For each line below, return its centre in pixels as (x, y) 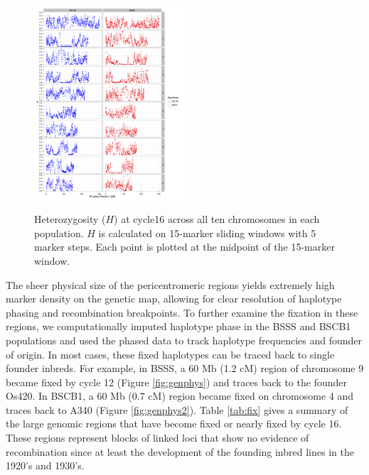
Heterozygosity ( (70, 219)
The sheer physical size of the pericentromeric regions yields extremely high (170, 284)
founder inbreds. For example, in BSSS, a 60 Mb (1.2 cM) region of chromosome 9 (185, 368)
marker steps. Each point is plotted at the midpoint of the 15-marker (184, 247)
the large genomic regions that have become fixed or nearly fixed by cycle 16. (174, 424)
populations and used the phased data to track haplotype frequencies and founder (184, 340)
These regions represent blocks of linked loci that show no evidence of (157, 438)
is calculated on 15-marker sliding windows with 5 (207, 233)
